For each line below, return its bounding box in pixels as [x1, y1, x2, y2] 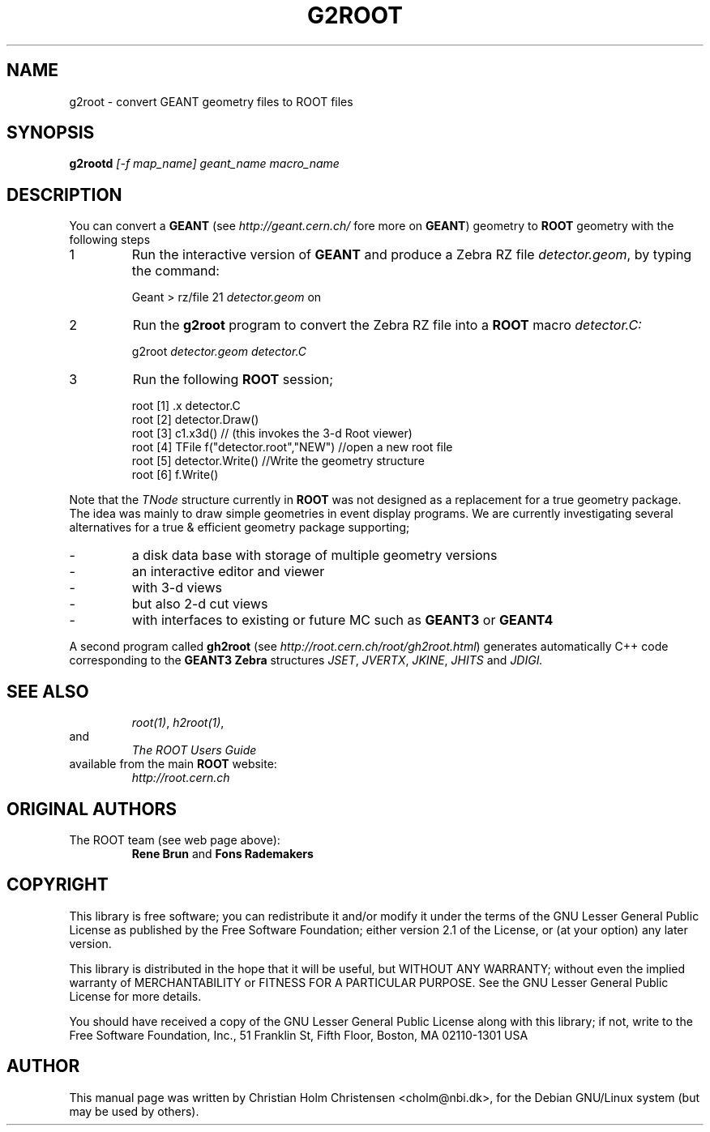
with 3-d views [131, 579, 222, 596]
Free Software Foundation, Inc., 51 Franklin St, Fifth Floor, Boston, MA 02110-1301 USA [69, 1027, 528, 1042]
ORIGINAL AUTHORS [6, 798, 177, 819]
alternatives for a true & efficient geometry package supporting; [69, 520, 410, 535]
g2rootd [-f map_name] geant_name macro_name [69, 156, 340, 171]
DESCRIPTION [6, 184, 122, 205]
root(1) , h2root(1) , [131, 716, 225, 730]
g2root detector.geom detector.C [131, 344, 307, 359]
